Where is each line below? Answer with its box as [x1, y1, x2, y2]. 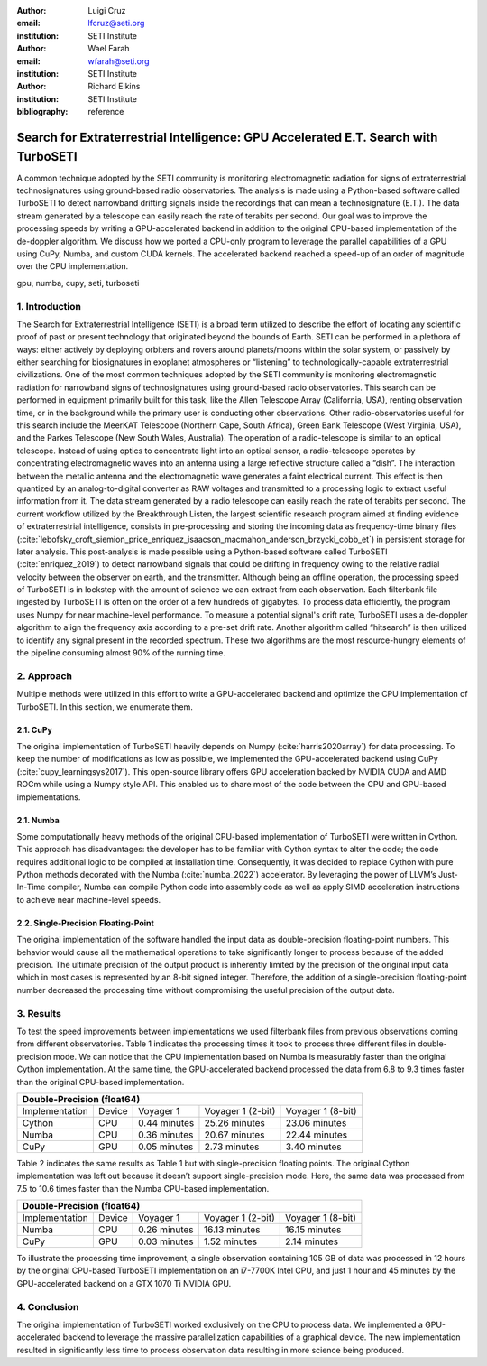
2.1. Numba [16, 814, 60, 825]
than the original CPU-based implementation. [16, 1076, 185, 1087]
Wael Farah [87, 43, 130, 54]
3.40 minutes [285, 1140, 342, 1153]
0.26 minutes [138, 1223, 194, 1236]
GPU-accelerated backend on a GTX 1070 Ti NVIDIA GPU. [16, 1278, 232, 1288]
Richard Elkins [87, 81, 141, 92]
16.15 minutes [285, 1223, 342, 1236]
